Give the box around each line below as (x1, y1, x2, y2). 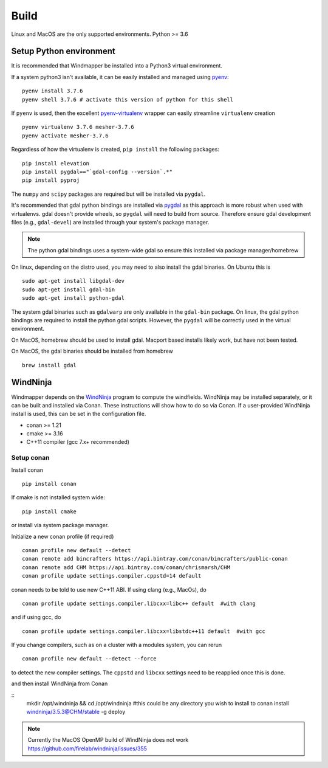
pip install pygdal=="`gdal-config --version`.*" (22, 168, 173, 175)
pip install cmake (22, 508, 77, 515)
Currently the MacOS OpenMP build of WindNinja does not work (27, 736, 189, 744)
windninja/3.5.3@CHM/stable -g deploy (26, 708, 126, 716)
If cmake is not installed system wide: (11, 494, 106, 501)
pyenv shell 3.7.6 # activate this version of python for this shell (22, 96, 234, 103)
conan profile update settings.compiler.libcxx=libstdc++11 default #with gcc (22, 628, 265, 635)
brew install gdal (22, 362, 77, 368)
